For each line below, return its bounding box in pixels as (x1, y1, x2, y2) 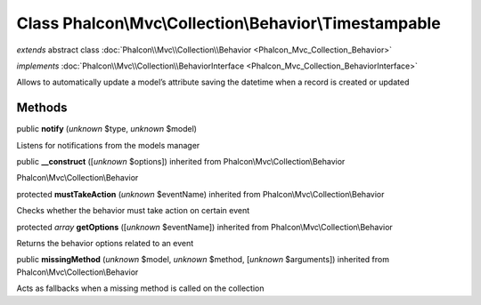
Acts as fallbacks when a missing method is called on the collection (16, 283, 265, 293)
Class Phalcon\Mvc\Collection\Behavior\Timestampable (16, 13, 441, 33)
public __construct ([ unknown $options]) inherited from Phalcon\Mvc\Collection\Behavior (16, 157, 346, 167)
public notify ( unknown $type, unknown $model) (16, 124, 198, 134)
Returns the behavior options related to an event (16, 237, 194, 248)
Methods (16, 100, 68, 116)
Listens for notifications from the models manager (16, 140, 200, 150)
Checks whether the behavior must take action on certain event (16, 205, 250, 216)
